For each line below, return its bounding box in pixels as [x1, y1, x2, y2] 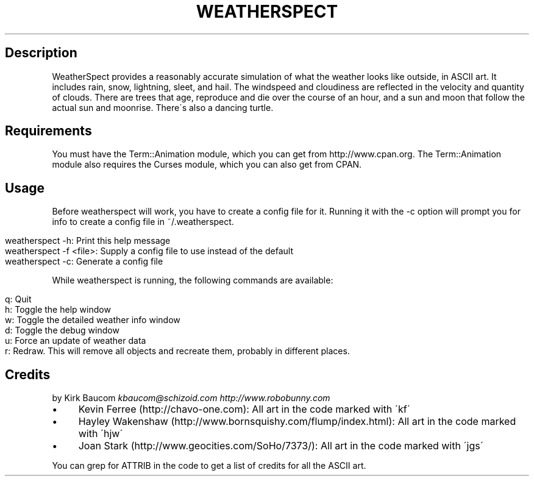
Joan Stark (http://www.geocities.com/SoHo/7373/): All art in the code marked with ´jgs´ [78, 440, 483, 452]
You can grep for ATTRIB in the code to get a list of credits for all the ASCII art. [52, 460, 366, 471]
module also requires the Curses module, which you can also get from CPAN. [52, 159, 362, 170]
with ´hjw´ [78, 427, 123, 440]
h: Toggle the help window [5, 304, 111, 315]
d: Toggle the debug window [5, 325, 119, 336]
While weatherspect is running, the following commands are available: [52, 275, 333, 286]
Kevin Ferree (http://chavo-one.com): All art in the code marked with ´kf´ [78, 403, 410, 416]
